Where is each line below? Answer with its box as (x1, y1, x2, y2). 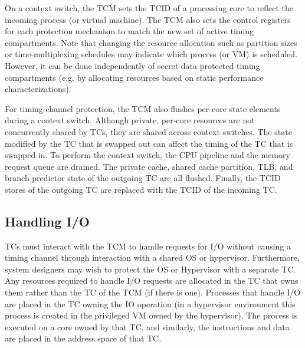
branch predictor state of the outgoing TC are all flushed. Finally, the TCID (5, 172, 281, 184)
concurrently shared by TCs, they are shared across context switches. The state (5, 125, 292, 137)
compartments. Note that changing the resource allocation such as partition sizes (5, 36, 297, 48)
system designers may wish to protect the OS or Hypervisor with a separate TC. (5, 262, 296, 275)
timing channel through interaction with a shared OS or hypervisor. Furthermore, (5, 251, 300, 264)
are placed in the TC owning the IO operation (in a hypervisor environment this (5, 297, 296, 310)
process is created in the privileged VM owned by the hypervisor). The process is (5, 309, 298, 321)
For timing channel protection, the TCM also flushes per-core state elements (5, 102, 281, 114)
